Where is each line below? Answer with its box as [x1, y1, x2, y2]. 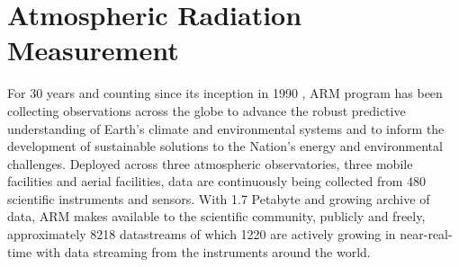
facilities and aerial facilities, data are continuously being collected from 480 [7, 172, 427, 191]
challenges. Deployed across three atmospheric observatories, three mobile [7, 154, 413, 173]
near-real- [400, 225, 453, 244]
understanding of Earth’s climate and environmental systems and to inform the [7, 119, 445, 138]
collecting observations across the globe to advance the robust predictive [7, 101, 406, 120]
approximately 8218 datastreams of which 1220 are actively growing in [7, 225, 396, 244]
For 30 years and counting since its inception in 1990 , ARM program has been [7, 84, 443, 102]
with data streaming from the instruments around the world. [35, 242, 371, 261]
